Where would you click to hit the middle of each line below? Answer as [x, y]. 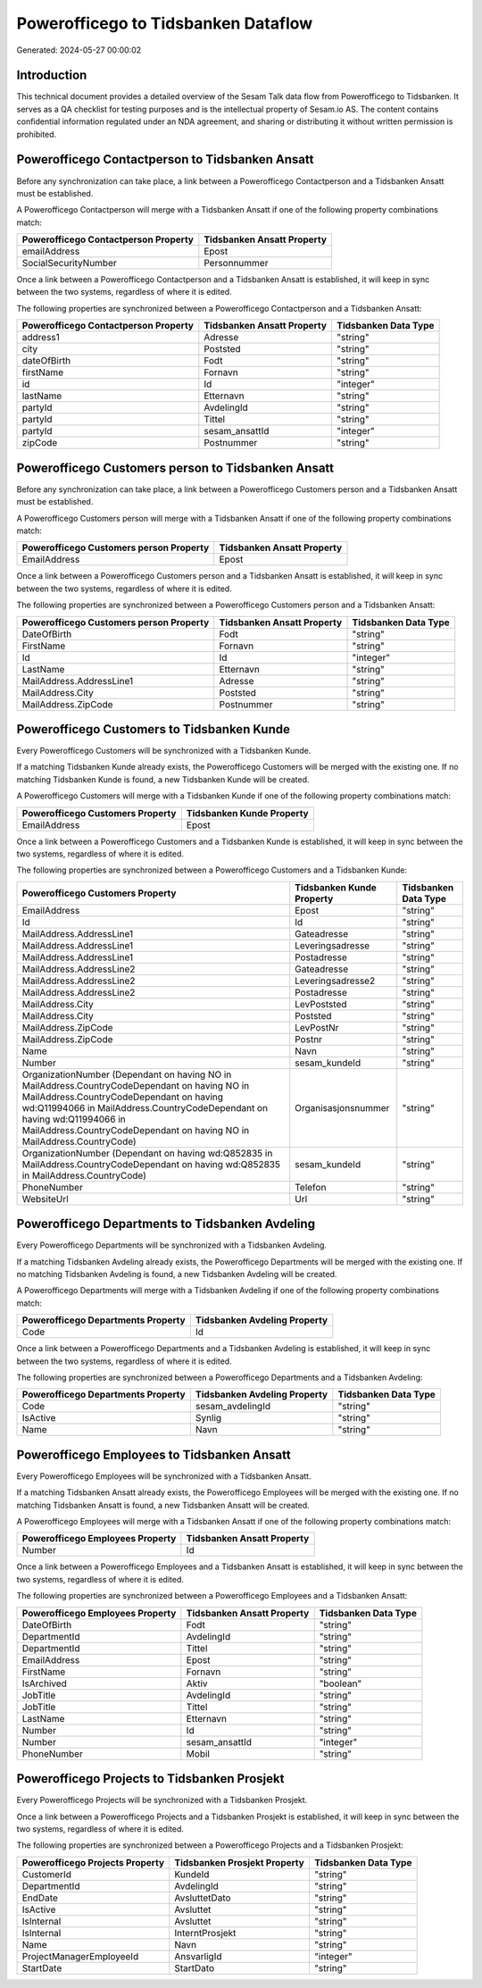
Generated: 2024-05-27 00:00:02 [79, 50]
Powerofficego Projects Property [93, 1862]
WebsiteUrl [45, 1199]
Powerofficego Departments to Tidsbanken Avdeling [166, 1224]
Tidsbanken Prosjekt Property [240, 1862]
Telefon [311, 1187]
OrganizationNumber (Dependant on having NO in [127, 1074]
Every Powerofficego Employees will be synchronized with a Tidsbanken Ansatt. [164, 1476]
